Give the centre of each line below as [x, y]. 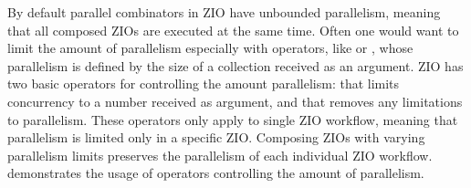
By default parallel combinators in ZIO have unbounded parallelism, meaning [224, 12]
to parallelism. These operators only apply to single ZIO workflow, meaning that [233, 119]
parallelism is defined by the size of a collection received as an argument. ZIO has [235, 65]
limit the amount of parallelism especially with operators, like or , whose [210, 48]
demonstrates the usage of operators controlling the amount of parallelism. [216, 173]
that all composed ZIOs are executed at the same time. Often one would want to [233, 30]
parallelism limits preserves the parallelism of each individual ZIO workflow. [220, 155]
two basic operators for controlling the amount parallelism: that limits [204, 84]
